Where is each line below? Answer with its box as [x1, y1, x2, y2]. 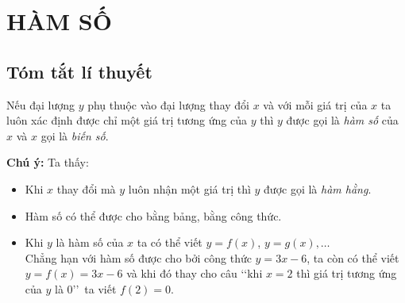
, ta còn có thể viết [307, 249, 399, 266]
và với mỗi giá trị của [263, 96, 368, 113]
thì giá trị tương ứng [296, 265, 397, 282]
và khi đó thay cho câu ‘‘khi [126, 265, 263, 282]
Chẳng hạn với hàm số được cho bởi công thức [25, 249, 252, 266]
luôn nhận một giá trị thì [128, 180, 251, 197]
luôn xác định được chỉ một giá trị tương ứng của [6, 112, 248, 128]
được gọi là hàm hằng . [264, 180, 372, 197]
